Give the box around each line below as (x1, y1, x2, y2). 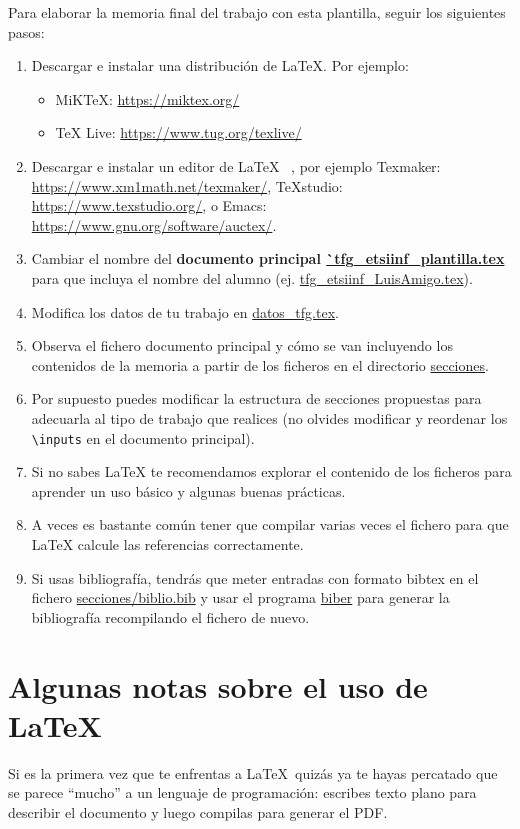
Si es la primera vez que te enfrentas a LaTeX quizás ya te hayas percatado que (8, 762, 498, 783)
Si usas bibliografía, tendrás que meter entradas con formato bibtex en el (31, 567, 479, 588)
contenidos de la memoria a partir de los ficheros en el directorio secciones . (31, 354, 489, 375)
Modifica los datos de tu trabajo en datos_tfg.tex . (31, 301, 339, 322)
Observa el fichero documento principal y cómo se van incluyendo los (31, 335, 453, 356)
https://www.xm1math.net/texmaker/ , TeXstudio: (31, 175, 343, 196)
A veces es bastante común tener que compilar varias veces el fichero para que (31, 514, 509, 535)
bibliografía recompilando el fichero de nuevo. (31, 606, 310, 627)
